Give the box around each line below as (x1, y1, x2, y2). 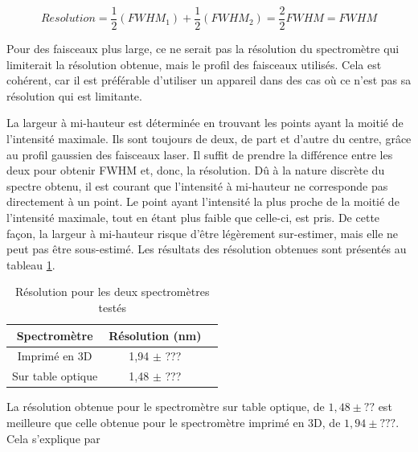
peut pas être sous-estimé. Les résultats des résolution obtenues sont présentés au (6, 240, 407, 257)
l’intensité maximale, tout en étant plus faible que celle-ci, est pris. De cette (6, 209, 380, 225)
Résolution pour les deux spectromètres (15, 283, 210, 300)
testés (98, 298, 126, 315)
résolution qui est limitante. (6, 87, 142, 104)
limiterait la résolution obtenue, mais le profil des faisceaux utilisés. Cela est (6, 55, 382, 72)
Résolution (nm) (109, 327, 202, 343)
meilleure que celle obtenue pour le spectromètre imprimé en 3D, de (6, 413, 341, 430)
